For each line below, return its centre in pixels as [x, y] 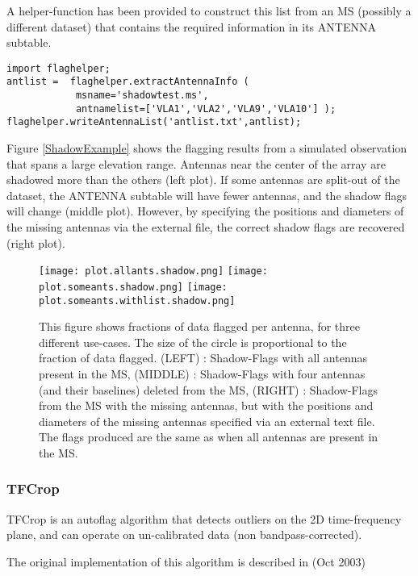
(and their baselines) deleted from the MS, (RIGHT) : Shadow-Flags [209, 389]
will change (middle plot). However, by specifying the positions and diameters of [205, 211]
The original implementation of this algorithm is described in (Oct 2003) [186, 561]
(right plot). [36, 242]
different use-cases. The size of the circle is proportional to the [193, 342]
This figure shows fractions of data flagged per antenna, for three [199, 326]
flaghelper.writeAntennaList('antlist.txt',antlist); [154, 122]
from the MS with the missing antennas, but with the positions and [206, 405]
